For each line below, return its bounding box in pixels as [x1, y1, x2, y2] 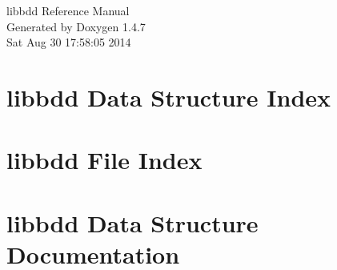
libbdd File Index [6, 143, 203, 176]
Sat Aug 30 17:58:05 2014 [6, 34, 131, 50]
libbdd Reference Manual [6, 2, 130, 18]
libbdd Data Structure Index [6, 80, 331, 113]
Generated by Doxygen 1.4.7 [6, 18, 146, 34]
